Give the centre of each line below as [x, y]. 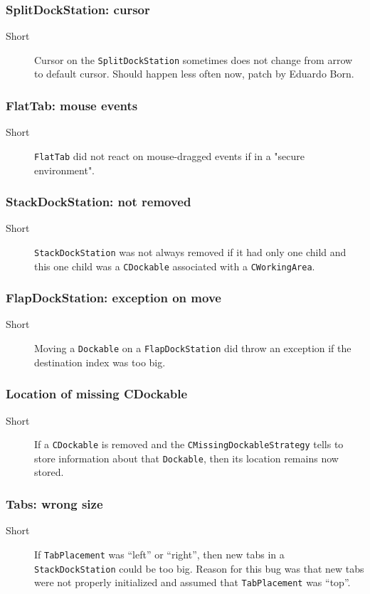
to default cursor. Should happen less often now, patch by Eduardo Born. [194, 74]
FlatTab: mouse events [72, 105]
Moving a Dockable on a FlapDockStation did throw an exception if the [193, 348]
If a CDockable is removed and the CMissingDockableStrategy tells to [189, 444]
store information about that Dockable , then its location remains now [186, 458]
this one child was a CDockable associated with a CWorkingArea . [175, 266]
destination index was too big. [100, 362]
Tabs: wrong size [54, 503]
